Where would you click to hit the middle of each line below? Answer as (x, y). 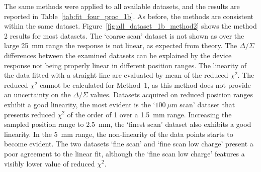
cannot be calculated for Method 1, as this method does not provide (145, 84)
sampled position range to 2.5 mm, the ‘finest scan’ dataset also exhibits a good (128, 124)
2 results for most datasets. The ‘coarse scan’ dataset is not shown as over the (124, 35)
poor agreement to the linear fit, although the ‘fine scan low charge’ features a (124, 153)
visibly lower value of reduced (50, 163)
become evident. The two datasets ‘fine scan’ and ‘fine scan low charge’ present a (129, 144)
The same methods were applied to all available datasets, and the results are (122, 6)
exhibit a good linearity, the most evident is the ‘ (80, 104)
